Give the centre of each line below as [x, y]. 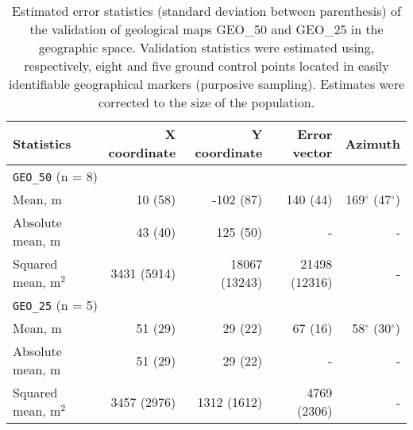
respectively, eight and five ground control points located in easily [206, 66]
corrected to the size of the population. [206, 102]
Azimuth [372, 143]
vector [313, 152]
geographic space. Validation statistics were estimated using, [206, 47]
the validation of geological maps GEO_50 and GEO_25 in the [206, 29]
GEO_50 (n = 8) [55, 176]
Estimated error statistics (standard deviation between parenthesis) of [206, 11]
